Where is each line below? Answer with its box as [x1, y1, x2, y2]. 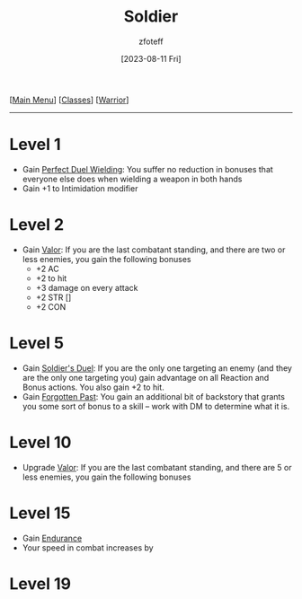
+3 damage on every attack [35, 282, 138, 293]
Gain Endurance [22, 533, 83, 543]
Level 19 [9, 573, 72, 594]
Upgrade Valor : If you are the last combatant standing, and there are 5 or [22, 462, 292, 472]
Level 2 [9, 215, 65, 235]
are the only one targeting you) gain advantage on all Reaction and [22, 372, 270, 383]
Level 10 [9, 432, 72, 453]
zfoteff [138, 36, 164, 47]
